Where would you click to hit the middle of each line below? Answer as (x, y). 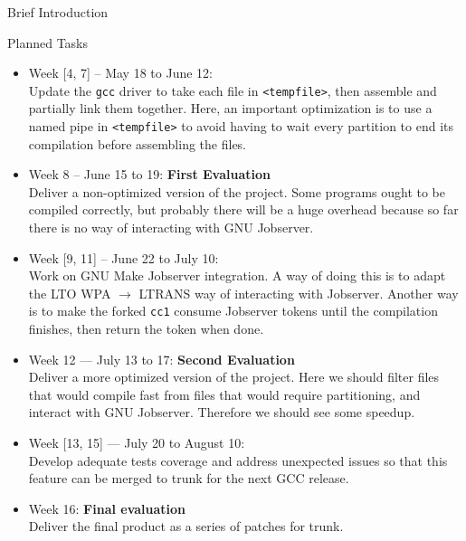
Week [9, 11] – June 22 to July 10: (124, 257)
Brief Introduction (58, 12)
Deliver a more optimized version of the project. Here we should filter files (234, 377)
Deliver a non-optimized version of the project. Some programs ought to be (237, 191)
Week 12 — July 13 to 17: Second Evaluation (162, 359)
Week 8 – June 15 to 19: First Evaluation (149, 174)
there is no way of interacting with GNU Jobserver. (171, 228)
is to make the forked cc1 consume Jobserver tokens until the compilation (233, 311)
